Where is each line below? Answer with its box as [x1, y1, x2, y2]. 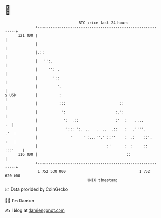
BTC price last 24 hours [78, 20, 129, 25]
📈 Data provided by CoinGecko [5, 186, 68, 192]
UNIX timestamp [87, 177, 118, 183]
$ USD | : [5, 92, 62, 98]
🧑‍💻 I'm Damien [5, 198, 35, 203]
